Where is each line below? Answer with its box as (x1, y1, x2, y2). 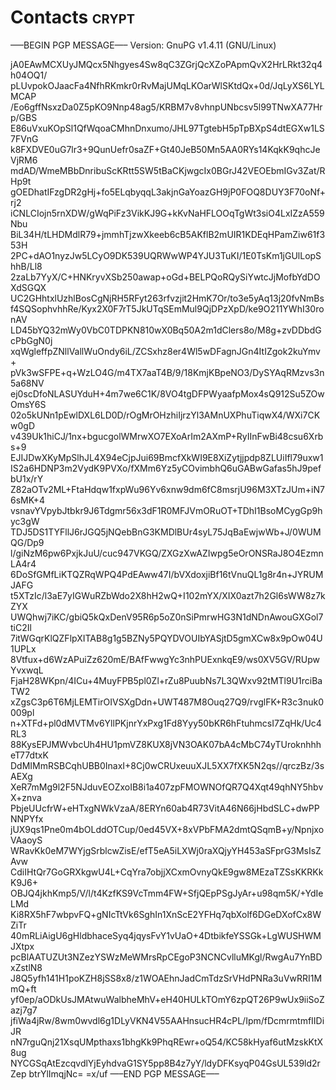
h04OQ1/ (10, 69, 48, 81)
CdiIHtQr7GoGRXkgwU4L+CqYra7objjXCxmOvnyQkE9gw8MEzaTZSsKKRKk (10, 866, 324, 878)
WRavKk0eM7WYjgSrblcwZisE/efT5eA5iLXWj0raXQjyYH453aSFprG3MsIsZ (10, 844, 322, 856)
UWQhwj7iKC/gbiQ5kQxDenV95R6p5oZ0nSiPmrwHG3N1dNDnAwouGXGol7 (10, 611, 324, 623)
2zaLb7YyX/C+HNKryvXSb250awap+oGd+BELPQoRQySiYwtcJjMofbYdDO (10, 271, 321, 283)
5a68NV (10, 377, 45, 389)
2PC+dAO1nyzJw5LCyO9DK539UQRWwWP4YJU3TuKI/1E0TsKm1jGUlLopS (10, 249, 322, 261)
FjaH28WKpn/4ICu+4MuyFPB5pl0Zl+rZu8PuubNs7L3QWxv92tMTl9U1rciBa (10, 674, 323, 686)
